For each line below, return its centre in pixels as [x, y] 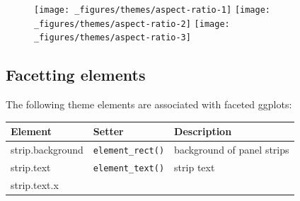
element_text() [129, 169]
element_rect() [129, 151]
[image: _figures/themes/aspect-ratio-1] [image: [152, 10]
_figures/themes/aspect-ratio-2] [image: [132, 24]
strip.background [47, 150]
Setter [108, 131]
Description [203, 131]
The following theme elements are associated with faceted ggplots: [149, 104]
